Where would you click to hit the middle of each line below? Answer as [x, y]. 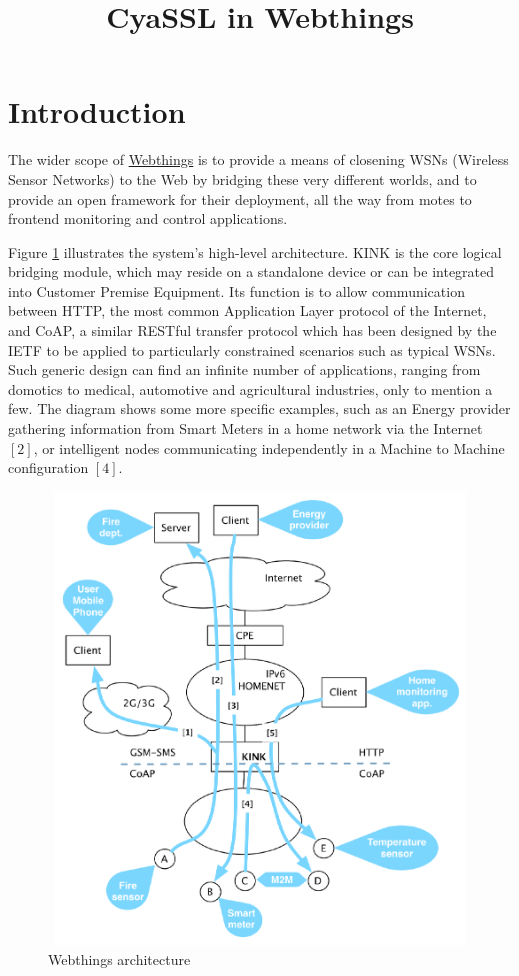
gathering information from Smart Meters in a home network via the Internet [245, 428]
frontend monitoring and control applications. [148, 218]
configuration [48, 467]
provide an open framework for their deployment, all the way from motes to [240, 198]
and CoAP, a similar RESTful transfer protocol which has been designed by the [252, 330]
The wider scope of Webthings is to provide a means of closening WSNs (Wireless [258, 159]
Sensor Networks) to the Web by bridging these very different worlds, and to [242, 178]
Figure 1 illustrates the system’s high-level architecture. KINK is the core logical [255, 251]
